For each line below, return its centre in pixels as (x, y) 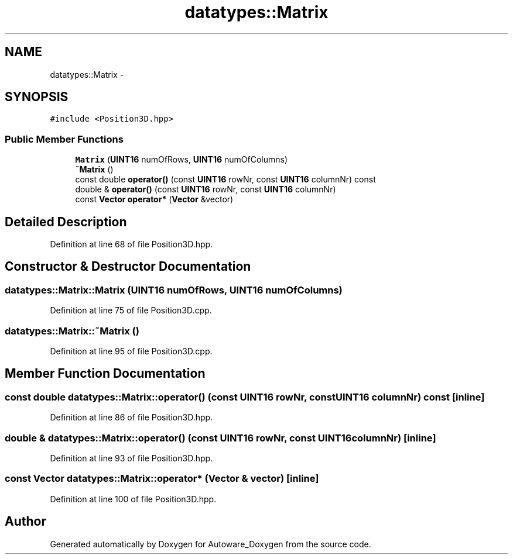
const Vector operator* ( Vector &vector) (154, 199)
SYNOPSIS (37, 97)
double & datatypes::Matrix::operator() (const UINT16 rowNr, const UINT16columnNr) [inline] (220, 438)
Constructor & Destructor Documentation (128, 267)
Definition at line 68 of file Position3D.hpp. (131, 244)
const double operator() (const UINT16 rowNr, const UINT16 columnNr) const (225, 180)
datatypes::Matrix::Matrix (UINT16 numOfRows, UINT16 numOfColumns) (174, 290)
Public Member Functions (64, 139)
